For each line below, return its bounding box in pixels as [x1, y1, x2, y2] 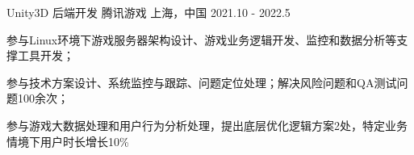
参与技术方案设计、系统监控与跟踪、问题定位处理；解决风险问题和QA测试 [6, 73, 397, 90]
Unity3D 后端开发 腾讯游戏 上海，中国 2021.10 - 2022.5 [6, 4, 291, 20]
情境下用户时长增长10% [6, 132, 129, 149]
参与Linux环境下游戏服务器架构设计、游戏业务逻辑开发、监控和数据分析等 [6, 31, 397, 48]
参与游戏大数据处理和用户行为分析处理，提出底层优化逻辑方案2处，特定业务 [6, 116, 408, 133]
